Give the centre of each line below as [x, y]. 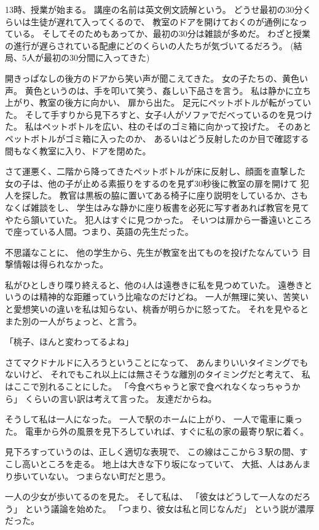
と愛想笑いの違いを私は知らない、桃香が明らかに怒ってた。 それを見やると [157, 309]
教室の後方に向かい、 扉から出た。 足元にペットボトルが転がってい [175, 102]
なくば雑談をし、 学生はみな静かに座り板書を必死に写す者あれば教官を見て [157, 207]
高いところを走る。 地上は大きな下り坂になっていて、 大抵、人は [153, 464]
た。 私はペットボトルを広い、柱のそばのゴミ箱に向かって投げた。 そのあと [158, 126]
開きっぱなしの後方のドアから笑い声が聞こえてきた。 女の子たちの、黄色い [156, 78]
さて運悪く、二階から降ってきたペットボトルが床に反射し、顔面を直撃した [155, 171]
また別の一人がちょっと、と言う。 [73, 321]
